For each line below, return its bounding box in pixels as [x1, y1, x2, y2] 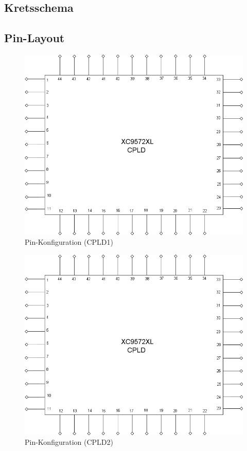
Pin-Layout [4, 30, 65, 46]
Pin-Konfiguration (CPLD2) [25, 437, 113, 447]
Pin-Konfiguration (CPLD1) [25, 237, 113, 247]
